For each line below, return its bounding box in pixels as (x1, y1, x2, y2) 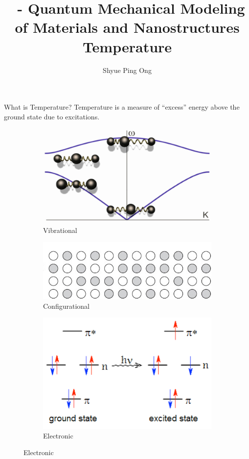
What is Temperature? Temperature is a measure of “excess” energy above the (4, 102, 240, 112)
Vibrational (43, 225, 77, 235)
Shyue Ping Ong (103, 65, 152, 75)
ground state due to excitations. (4, 111, 100, 121)
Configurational (43, 300, 90, 311)
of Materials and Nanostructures (15, 17, 240, 37)
